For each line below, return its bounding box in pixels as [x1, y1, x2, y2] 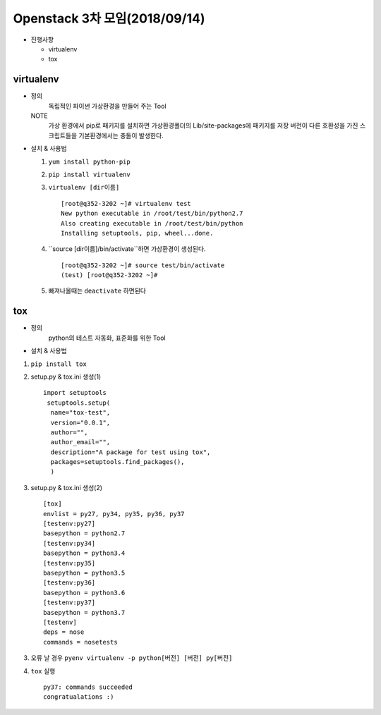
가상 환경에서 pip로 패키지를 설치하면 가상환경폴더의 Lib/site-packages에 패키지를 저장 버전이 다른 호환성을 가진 [48, 121, 358, 130]
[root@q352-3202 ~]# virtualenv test [61, 200, 192, 207]
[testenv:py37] [43, 599, 96, 606]
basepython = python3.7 [43, 609, 126, 616]
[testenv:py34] [43, 539, 96, 547]
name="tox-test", [50, 409, 111, 417]
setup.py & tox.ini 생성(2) [30, 483, 102, 491]
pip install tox [30, 360, 87, 368]
